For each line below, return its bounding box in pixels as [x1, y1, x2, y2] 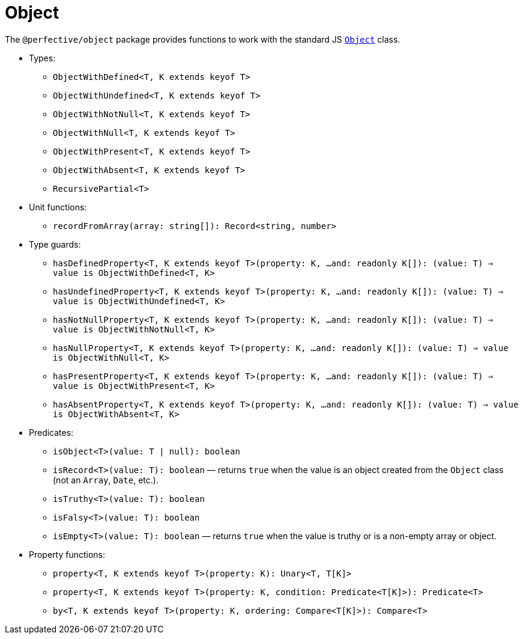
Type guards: [29, 239, 81, 249]
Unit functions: [29, 201, 87, 212]
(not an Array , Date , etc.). [53, 474, 159, 485]
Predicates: [29, 427, 74, 438]
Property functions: [29, 549, 106, 560]
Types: [29, 52, 56, 63]
